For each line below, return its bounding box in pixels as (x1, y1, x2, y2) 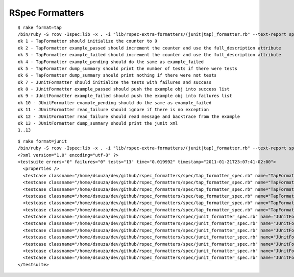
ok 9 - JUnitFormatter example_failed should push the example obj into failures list (18, 93, 232, 99)
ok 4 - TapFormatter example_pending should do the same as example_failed (18, 59, 204, 65)
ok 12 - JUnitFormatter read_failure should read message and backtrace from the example (18, 114, 240, 119)
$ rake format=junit (18, 138, 67, 144)
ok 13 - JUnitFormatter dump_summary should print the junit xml (18, 120, 178, 126)
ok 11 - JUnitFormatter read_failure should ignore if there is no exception (18, 107, 209, 113)
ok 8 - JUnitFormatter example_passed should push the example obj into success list (18, 86, 230, 92)
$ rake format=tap (18, 24, 62, 30)
